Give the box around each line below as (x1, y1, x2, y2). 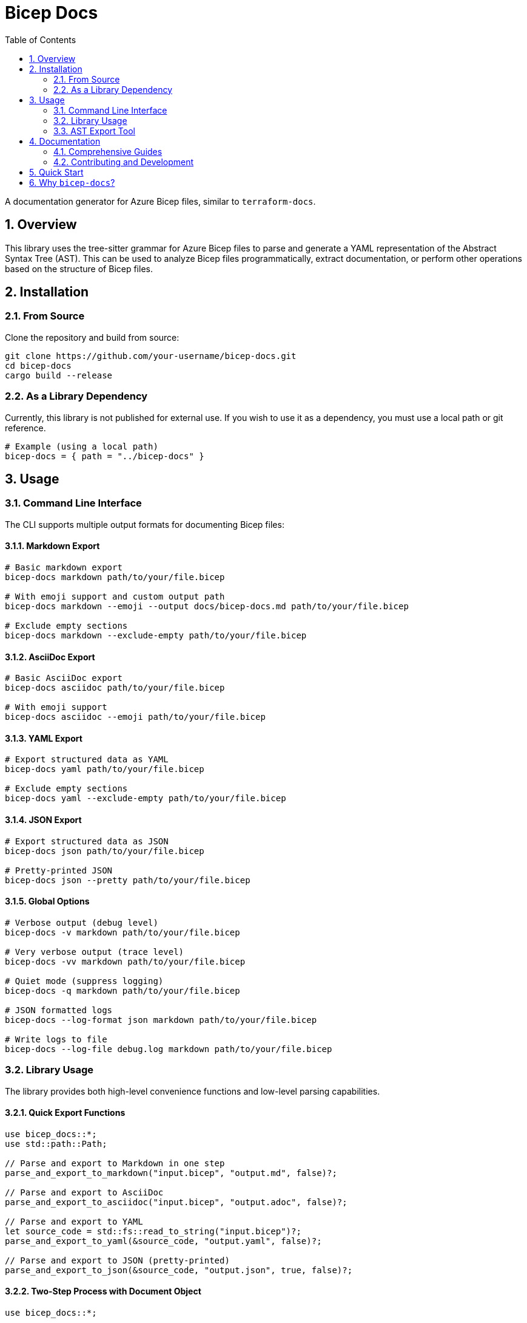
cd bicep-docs (5, 360, 72, 371)
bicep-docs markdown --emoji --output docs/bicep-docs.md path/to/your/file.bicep (5, 601, 409, 611)
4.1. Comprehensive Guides (53, 146, 163, 157)
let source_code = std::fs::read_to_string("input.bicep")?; (5, 1226, 301, 1236)
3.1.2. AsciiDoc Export (5, 651, 95, 662)
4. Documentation (29, 135, 101, 146)
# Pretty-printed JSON (5, 865, 113, 875)
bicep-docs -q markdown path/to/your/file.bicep (5, 985, 240, 996)
